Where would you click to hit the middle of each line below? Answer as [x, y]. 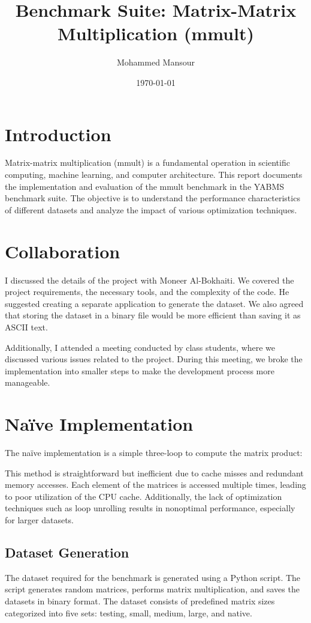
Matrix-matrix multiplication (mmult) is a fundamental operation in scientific [147, 163]
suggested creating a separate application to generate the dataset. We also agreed [154, 303]
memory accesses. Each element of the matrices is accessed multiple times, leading [155, 485]
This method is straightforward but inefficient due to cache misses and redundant [154, 473]
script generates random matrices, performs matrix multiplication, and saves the [152, 589]
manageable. [28, 382]
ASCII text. [26, 327]
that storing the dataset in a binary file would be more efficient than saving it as [153, 315]
